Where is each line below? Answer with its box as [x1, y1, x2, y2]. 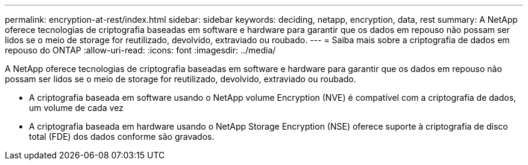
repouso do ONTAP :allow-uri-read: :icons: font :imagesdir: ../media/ [5, 45, 276, 55]
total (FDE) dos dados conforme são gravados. [29, 131, 215, 142]
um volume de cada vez [29, 103, 124, 113]
